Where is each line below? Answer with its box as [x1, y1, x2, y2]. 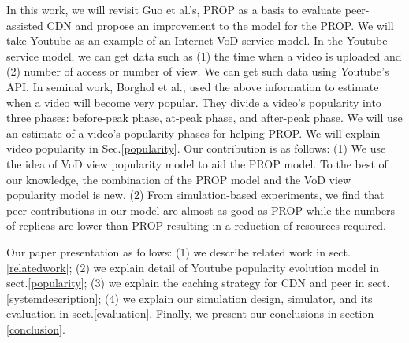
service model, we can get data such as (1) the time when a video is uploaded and [6, 47, 402, 64]
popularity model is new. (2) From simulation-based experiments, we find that [6, 186, 385, 203]
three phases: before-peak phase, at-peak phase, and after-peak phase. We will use [6, 109, 403, 126]
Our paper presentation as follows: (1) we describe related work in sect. [6, 243, 351, 260]
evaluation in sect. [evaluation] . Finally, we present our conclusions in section [6, 305, 374, 322]
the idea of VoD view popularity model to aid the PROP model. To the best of [6, 155, 388, 171]
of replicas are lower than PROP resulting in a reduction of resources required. [6, 217, 386, 234]
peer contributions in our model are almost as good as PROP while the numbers [6, 201, 396, 218]
